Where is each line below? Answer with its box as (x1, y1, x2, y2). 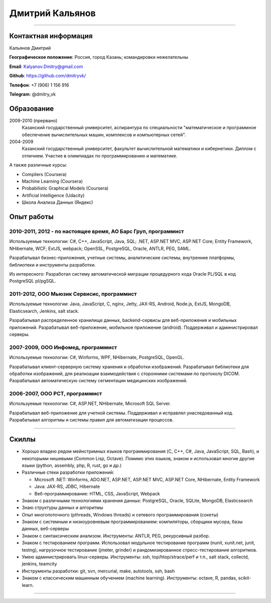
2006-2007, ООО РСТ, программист (9, 390, 102, 397)
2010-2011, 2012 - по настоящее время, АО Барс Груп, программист (9, 228, 184, 235)
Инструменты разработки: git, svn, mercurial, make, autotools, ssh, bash (22, 568, 175, 574)
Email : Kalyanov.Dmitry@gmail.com (9, 63, 83, 69)
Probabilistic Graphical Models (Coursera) (22, 185, 109, 191)
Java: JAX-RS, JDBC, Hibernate (34, 483, 100, 490)
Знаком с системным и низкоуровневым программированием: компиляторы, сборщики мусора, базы (22, 519, 243, 525)
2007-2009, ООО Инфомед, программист (9, 343, 117, 351)
